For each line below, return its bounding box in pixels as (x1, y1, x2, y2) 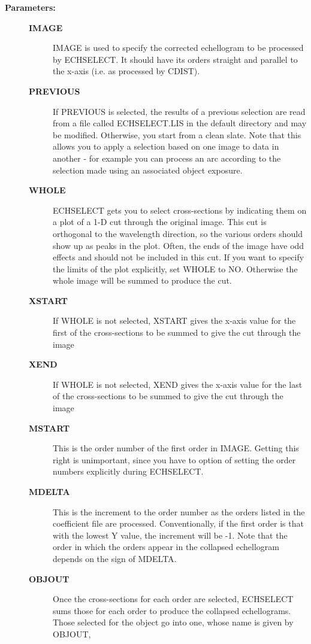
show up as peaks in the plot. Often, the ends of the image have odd (53, 239, 304, 251)
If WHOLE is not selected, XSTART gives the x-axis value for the (53, 314, 296, 327)
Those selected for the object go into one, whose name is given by (53, 616, 294, 628)
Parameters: (5, 1, 56, 13)
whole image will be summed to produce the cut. (53, 274, 232, 287)
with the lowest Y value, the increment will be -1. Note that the (53, 528, 288, 541)
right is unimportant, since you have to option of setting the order (53, 453, 296, 466)
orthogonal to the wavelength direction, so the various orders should (53, 227, 303, 239)
